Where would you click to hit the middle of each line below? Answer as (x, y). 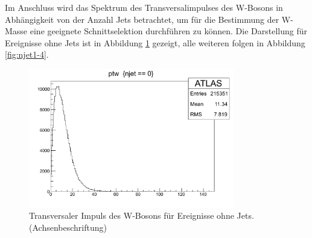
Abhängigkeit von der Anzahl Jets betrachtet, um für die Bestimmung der (142, 19)
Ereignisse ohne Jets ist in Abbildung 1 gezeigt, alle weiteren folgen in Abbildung (155, 42)
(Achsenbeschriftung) (68, 227)
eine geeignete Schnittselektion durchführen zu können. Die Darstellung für (168, 31)
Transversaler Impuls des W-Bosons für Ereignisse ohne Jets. (142, 215)
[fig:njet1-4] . (27, 54)
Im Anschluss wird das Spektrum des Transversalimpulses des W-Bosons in (144, 7)
